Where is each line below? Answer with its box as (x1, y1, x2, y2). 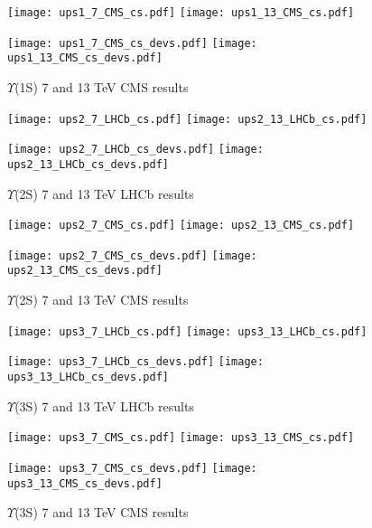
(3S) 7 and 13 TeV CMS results (14, 503, 189, 522)
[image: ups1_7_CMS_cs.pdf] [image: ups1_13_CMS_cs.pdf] (7, 6, 355, 19)
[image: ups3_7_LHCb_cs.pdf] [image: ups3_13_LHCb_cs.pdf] (7, 325, 367, 338)
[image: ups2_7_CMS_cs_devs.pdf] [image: (7, 249, 257, 262)
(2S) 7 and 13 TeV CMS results (14, 290, 189, 309)
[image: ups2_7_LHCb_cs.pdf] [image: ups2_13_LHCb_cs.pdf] (7, 112, 367, 126)
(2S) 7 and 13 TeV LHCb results (14, 184, 194, 203)
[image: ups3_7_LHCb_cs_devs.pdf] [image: (7, 355, 264, 369)
